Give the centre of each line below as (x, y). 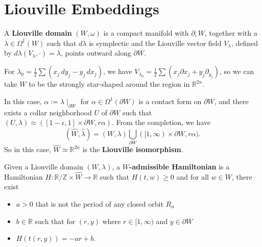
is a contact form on (170, 101)
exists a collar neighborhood (48, 112)
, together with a (231, 33)
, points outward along (96, 53)
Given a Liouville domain (44, 167)
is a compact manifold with (146, 33)
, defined (244, 43)
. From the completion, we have (161, 122)
